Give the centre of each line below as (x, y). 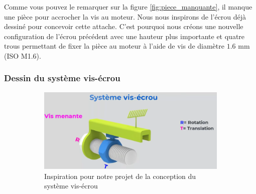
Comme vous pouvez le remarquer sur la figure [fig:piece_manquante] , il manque (128, 7)
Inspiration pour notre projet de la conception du (120, 176)
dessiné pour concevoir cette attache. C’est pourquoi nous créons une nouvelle (124, 26)
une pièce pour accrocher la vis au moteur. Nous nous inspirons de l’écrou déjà (125, 16)
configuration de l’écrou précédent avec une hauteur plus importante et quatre (124, 36)
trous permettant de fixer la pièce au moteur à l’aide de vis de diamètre (114, 46)
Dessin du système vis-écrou (62, 78)
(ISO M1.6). (23, 55)
